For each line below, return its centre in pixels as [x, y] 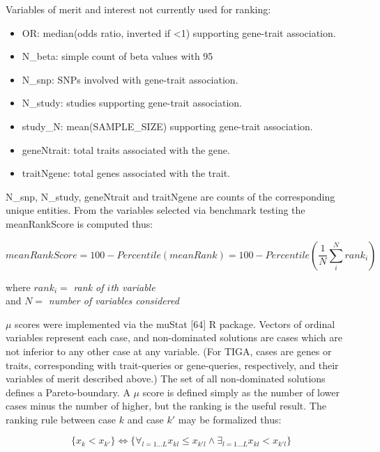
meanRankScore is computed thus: [79, 223]
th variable [133, 287]
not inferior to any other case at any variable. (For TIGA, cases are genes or [169, 351]
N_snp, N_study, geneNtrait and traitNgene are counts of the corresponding [170, 196]
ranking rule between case [61, 419]
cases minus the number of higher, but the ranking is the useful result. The [166, 406]
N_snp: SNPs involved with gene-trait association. [130, 79]
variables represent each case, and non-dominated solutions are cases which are [174, 337]
